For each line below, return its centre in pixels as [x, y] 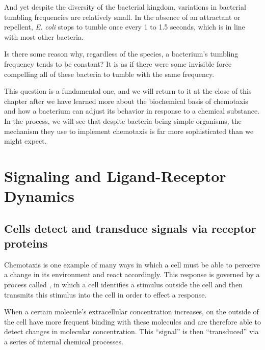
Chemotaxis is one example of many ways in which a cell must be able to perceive [132, 264]
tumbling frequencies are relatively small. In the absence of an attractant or [122, 17]
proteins [26, 243]
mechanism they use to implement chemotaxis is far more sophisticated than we [129, 131]
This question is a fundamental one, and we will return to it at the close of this [128, 91]
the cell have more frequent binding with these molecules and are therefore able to [132, 321]
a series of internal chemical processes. [64, 342]
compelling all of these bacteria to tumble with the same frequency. [109, 74]
